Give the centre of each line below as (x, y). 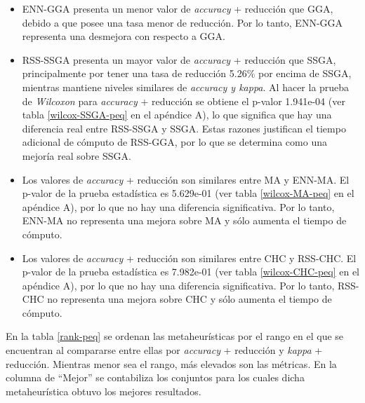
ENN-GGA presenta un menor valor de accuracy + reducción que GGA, (178, 8)
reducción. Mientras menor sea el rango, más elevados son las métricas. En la (171, 363)
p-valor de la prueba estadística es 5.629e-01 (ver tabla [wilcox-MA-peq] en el (188, 193)
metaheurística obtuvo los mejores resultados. (104, 391)
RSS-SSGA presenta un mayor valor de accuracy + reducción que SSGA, (179, 59)
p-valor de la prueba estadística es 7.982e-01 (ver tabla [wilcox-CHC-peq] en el (191, 272)
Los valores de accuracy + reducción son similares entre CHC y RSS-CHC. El (189, 258)
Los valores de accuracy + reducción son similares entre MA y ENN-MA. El (186, 179)
